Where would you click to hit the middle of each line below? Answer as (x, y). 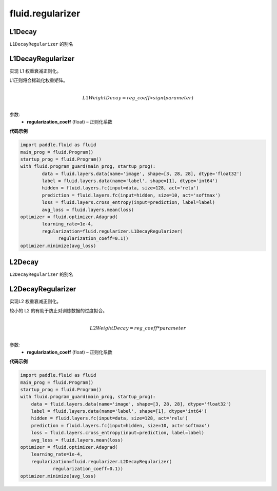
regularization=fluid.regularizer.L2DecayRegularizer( (101, 461)
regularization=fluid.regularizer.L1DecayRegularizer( (112, 231)
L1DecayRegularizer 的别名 (41, 44)
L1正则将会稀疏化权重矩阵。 (38, 80)
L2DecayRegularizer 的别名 (41, 274)
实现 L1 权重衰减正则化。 (35, 71)
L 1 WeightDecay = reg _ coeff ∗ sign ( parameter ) (138, 98)
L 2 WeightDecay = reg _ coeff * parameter (138, 328)
